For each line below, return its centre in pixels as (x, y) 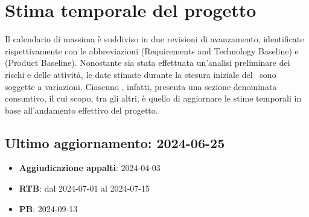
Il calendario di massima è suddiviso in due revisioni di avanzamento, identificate (154, 39)
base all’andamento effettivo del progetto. (81, 110)
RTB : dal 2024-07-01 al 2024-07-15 (84, 188)
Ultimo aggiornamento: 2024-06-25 (115, 142)
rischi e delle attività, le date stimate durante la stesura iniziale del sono (141, 74)
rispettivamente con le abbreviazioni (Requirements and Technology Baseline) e (152, 50)
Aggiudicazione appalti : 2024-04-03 (90, 168)
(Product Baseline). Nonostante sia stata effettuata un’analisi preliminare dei (148, 63)
